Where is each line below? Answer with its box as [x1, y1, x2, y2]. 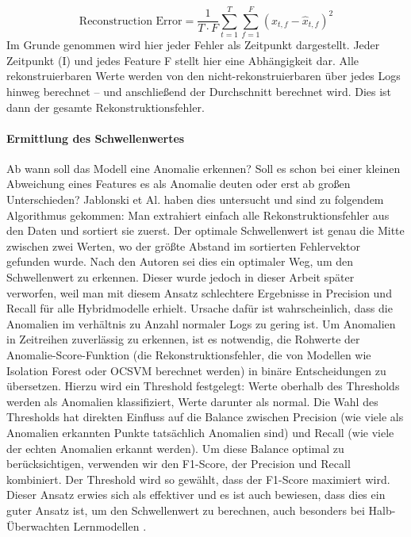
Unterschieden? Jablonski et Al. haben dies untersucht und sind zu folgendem [6, 191, 384, 208]
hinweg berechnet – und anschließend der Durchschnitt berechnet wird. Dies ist [6, 82, 392, 99]
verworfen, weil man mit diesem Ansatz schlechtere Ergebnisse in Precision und [6, 284, 392, 301]
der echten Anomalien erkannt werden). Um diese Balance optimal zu [6, 439, 344, 456]
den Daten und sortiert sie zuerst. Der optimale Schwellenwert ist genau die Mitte [6, 222, 405, 239]
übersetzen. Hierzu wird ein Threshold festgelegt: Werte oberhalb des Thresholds [6, 378, 400, 394]
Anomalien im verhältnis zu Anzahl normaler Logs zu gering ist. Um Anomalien [6, 315, 396, 332]
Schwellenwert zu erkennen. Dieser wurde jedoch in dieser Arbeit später [6, 269, 355, 286]
